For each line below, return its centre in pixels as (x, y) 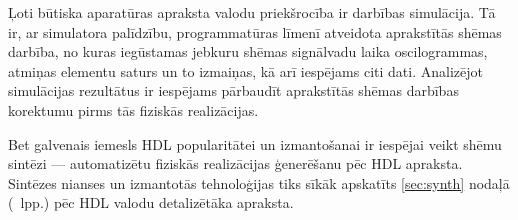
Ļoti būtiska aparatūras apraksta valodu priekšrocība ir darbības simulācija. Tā (252, 12)
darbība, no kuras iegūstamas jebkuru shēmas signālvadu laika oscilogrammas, (248, 51)
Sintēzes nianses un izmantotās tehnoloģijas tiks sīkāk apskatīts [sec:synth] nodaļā (259, 182)
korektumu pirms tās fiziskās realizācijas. (133, 109)
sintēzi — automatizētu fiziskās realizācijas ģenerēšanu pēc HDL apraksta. (235, 163)
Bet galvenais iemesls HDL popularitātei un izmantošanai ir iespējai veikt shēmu (255, 143)
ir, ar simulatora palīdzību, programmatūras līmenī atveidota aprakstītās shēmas (255, 31)
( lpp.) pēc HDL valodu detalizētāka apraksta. (151, 202)
